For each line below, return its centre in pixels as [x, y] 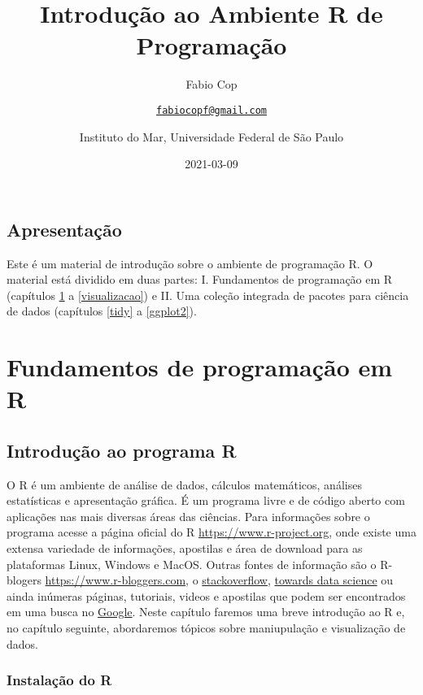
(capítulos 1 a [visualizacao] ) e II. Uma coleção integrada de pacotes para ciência [208, 295]
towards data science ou [334, 580]
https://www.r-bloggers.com [116, 580]
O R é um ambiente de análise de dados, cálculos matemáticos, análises [184, 484]
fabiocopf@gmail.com [211, 110]
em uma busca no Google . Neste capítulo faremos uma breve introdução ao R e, [206, 612]
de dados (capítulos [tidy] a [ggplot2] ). [102, 311]
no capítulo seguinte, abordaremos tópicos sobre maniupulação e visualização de [206, 628]
